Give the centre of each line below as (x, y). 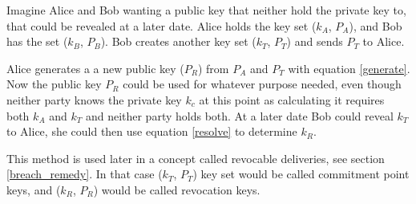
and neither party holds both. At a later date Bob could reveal (239, 115)
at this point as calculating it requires (292, 99)
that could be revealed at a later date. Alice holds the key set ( (162, 25)
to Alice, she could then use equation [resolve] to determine (152, 131)
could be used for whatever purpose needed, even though (262, 84)
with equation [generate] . (349, 68)
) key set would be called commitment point (301, 174)
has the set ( (37, 41)
